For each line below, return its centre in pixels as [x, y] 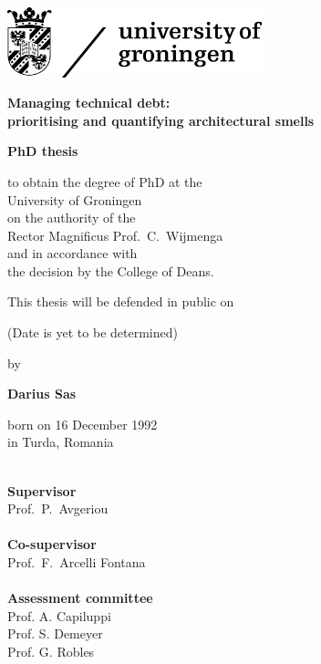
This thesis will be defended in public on [121, 301]
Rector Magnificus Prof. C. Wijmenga [115, 235]
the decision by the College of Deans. [111, 270]
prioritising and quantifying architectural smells [161, 120]
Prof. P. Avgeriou [58, 508]
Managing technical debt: [89, 103]
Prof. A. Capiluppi [59, 615]
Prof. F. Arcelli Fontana [77, 562]
